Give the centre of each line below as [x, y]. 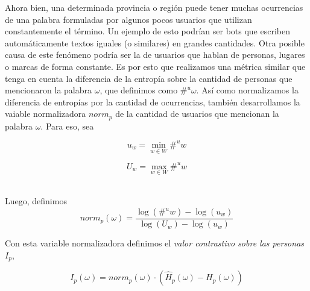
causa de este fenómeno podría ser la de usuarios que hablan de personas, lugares [155, 55]
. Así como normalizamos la [247, 90]
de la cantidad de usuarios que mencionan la [197, 114]
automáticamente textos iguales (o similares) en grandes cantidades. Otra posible [155, 42]
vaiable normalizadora [46, 114]
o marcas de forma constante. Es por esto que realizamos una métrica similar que [155, 66]
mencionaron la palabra [48, 90]
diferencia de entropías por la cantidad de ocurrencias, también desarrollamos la [153, 102]
